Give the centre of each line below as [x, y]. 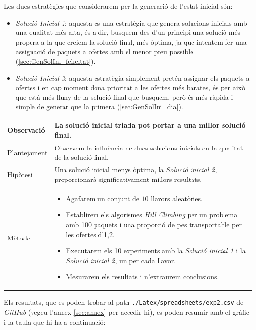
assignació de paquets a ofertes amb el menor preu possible [104, 51]
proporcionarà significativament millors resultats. [128, 179]
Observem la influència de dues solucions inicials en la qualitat [149, 147]
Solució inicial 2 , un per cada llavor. [121, 260]
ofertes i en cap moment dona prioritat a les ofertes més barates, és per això [130, 87]
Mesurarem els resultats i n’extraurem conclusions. [143, 277]
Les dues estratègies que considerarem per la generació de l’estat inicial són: [118, 6]
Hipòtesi [20, 174]
